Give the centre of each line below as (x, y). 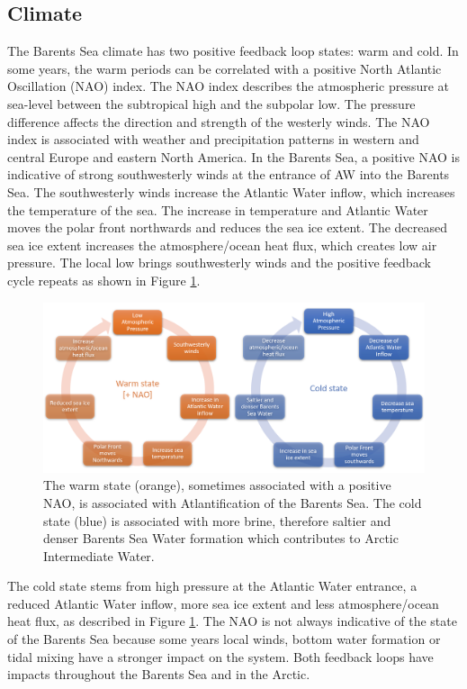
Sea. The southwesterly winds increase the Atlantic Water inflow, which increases (231, 191)
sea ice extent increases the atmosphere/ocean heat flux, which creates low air (222, 245)
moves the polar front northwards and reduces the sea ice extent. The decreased (228, 227)
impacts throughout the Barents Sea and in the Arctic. (159, 674)
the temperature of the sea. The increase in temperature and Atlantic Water (218, 209)
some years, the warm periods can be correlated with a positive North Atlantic (225, 68)
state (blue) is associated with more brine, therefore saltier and (217, 520)
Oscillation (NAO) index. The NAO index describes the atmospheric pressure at (228, 86)
